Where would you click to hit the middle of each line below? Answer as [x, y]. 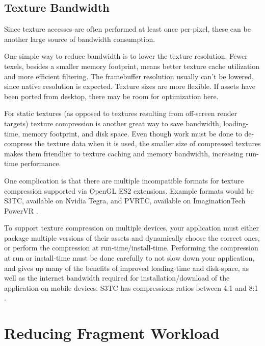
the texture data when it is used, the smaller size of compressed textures [148, 143]
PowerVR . [21, 210]
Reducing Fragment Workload [112, 333]
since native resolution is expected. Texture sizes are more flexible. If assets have [130, 86]
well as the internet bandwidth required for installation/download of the [117, 278]
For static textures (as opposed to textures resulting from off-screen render [121, 113]
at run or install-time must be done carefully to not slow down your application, [129, 258]
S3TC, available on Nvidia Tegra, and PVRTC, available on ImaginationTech [125, 201]
